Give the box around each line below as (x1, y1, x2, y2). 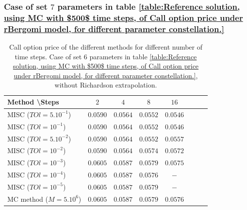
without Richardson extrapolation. (54, 80, 157, 90)
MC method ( (7, 193, 48, 204)
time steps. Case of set (15, 51, 82, 61)
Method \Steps (7, 97, 59, 107)
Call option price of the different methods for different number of (9, 42, 203, 52)
